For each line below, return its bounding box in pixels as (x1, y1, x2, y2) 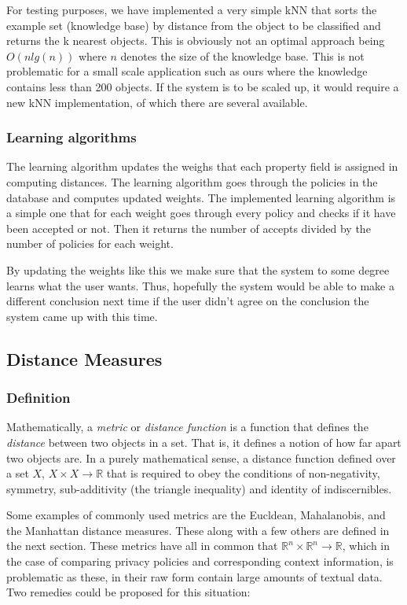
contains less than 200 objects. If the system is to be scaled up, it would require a (6, 78, 399, 94)
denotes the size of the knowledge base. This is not (120, 47, 365, 64)
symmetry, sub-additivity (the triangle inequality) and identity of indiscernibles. (6, 480, 392, 496)
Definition (6, 388, 71, 408)
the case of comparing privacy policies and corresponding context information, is (6, 553, 394, 570)
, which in (342, 537, 390, 554)
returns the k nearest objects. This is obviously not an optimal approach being (6, 32, 385, 49)
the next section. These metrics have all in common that (6, 537, 278, 554)
